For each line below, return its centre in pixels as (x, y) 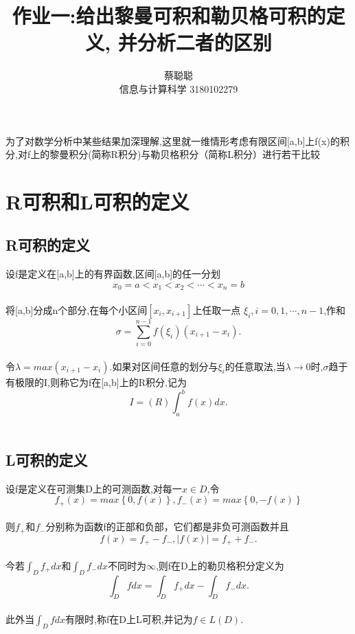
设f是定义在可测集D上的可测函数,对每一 (94, 488)
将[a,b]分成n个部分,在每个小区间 (77, 309)
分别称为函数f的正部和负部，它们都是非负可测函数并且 (167, 527)
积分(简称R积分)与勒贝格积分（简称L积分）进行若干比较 (195, 154)
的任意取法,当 (255, 366)
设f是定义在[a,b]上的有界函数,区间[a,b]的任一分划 (113, 274)
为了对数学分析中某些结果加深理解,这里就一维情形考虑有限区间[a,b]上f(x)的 (173, 140)
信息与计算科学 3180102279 (179, 88)
